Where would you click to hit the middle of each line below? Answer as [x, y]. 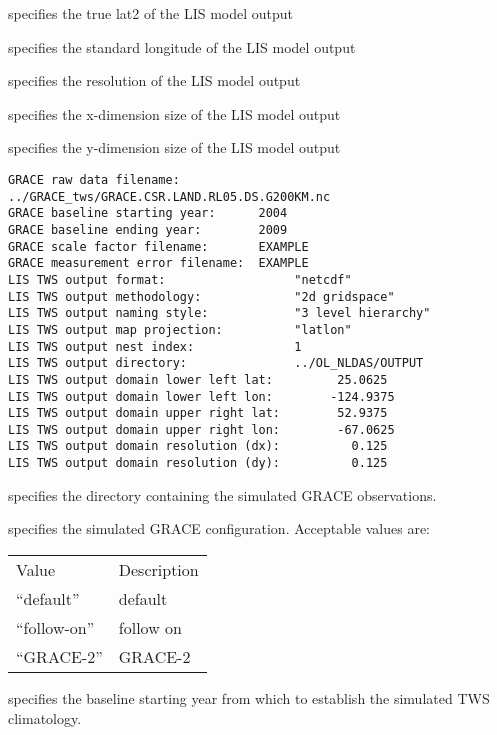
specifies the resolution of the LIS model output [154, 80]
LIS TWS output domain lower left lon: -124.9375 [201, 396]
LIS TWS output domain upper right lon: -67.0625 [201, 429]
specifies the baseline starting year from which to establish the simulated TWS [249, 697]
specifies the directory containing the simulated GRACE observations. [222, 494]
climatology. [45, 717]
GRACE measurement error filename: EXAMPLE [158, 263]
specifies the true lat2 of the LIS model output [151, 13]
